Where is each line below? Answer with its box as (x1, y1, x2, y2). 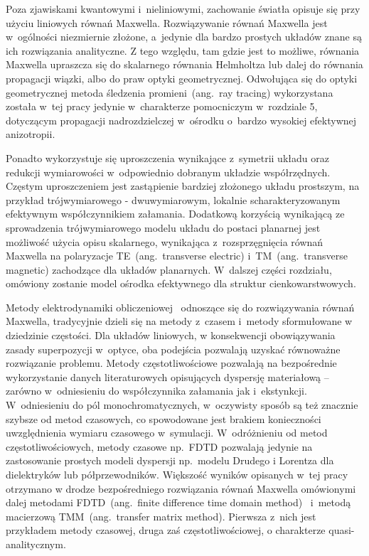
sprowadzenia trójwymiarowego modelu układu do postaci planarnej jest (6, 220, 321, 235)
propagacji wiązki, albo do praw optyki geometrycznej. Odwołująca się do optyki (6, 70, 358, 85)
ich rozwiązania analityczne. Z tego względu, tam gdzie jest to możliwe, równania (6, 43, 360, 58)
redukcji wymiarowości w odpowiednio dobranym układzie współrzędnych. (6, 164, 331, 179)
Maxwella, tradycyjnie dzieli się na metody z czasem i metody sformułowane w (6, 314, 353, 328)
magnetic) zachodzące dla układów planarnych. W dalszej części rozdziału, (6, 262, 332, 277)
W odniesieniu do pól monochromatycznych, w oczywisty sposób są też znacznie (6, 397, 358, 412)
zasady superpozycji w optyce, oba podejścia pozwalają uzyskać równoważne (6, 341, 341, 356)
